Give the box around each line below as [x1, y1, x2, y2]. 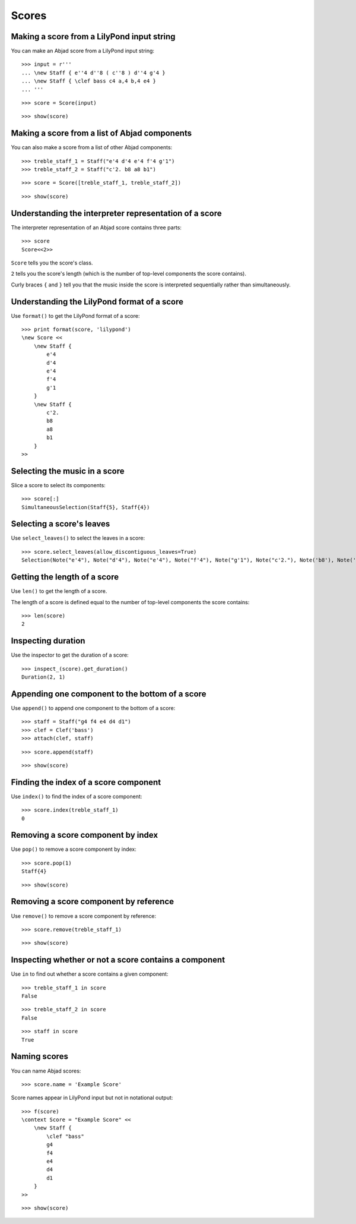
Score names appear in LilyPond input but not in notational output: [11, 1094, 173, 1102]
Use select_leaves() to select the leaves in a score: [11, 535, 145, 542]
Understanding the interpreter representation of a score [11, 208, 222, 218]
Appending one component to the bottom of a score [11, 689, 206, 699]
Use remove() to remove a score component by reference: [11, 912, 157, 919]
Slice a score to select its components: [11, 481, 106, 488]
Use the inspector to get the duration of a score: [11, 651, 129, 659]
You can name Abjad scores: [11, 1067, 81, 1074]
